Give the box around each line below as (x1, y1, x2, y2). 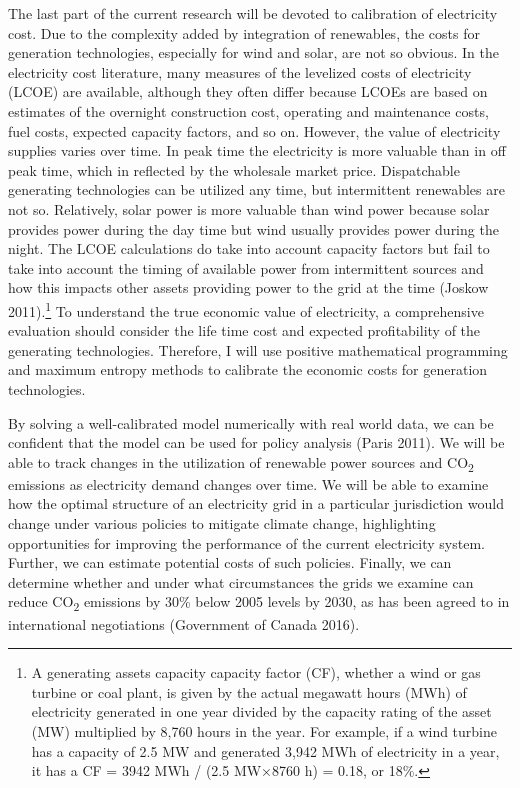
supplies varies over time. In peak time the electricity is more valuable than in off (8, 140, 506, 161)
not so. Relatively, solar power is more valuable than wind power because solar (8, 198, 490, 219)
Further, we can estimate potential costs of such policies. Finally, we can (8, 552, 452, 573)
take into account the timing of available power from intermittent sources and (8, 257, 484, 278)
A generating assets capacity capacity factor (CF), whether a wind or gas (31, 662, 481, 683)
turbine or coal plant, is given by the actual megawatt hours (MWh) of (31, 681, 467, 702)
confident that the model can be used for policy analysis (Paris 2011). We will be (8, 432, 505, 453)
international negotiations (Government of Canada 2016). (8, 613, 360, 634)
